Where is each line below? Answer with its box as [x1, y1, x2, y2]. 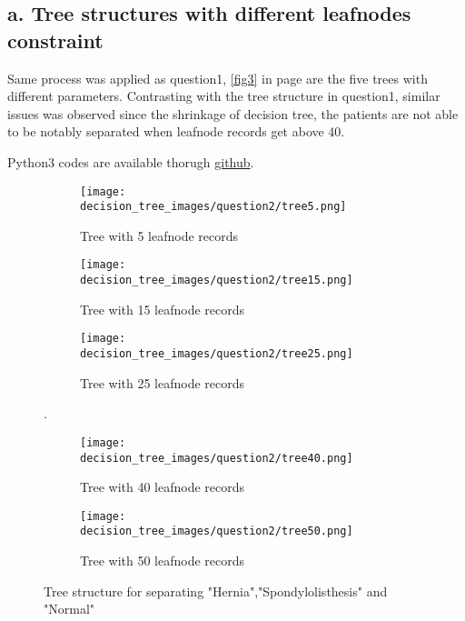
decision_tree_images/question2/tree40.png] [80, 451, 353, 465]
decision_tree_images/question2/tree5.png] [80, 200, 347, 214]
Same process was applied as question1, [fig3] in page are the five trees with [7, 68, 428, 87]
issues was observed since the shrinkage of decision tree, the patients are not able [7, 104, 459, 123]
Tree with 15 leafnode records [80, 299, 245, 318]
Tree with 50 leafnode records [80, 551, 245, 570]
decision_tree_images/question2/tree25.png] [80, 347, 353, 361]
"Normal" [44, 599, 95, 618]
